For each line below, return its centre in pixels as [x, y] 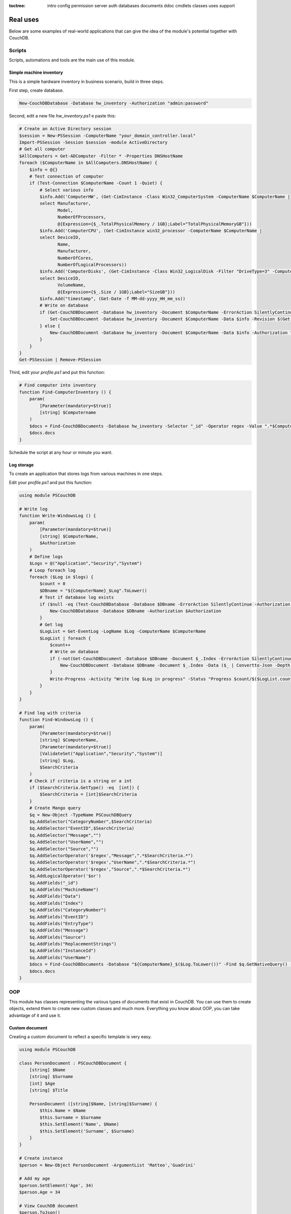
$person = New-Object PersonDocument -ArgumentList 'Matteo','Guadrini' [107, 1165]
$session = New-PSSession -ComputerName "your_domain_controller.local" [107, 135]
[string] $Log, [58, 760]
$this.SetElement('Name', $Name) [79, 1124]
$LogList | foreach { [65, 638]
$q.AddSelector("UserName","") [66, 842]
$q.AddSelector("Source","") [64, 849]
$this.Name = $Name [63, 1111]
